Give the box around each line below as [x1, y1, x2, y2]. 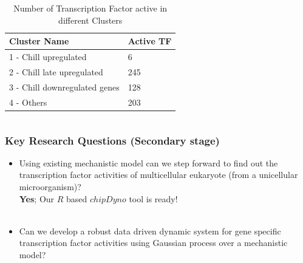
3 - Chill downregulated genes [9, 80, 120, 93]
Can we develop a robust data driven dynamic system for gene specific [19, 224, 281, 237]
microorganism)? [19, 180, 81, 193]
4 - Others [9, 95, 47, 108]
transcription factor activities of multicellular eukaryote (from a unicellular [19, 168, 298, 181]
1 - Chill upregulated [9, 50, 87, 63]
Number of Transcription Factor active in [13, 2, 168, 14]
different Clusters [58, 13, 123, 26]
